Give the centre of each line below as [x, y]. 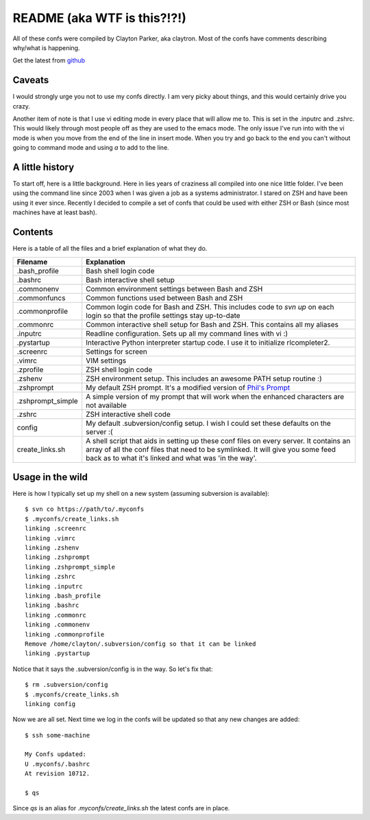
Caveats [31, 80]
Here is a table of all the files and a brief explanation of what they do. [110, 249]
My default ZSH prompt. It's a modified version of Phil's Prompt [188, 387]
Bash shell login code [120, 271]
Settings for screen [116, 352]
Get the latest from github [49, 60]
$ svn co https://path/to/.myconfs [85, 509]
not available [106, 405]
